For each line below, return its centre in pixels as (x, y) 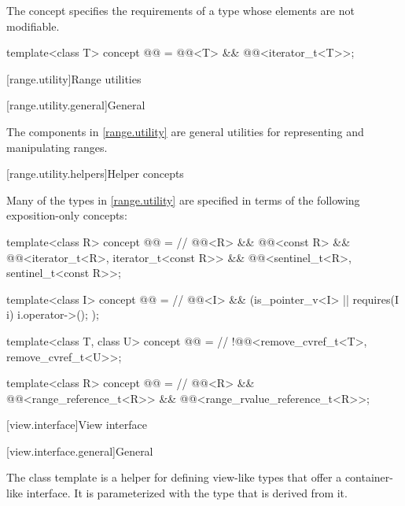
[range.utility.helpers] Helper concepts (95, 174)
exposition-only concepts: (67, 215)
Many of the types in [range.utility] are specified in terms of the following (183, 199)
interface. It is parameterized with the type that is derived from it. (187, 493)
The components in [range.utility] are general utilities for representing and (185, 131)
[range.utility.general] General (76, 105)
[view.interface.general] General (80, 451)
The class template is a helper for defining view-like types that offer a (174, 477)
